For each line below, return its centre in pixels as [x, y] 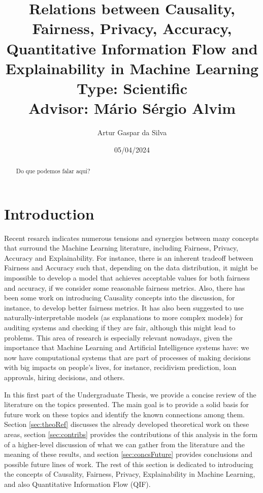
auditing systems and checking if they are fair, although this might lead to [120, 327]
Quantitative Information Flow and [132, 48]
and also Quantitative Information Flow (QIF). [77, 484]
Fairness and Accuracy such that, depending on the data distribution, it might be [131, 268]
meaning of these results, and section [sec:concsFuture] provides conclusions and [128, 454]
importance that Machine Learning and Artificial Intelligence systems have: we [127, 347]
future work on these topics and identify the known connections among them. [124, 414]
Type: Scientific [132, 88]
